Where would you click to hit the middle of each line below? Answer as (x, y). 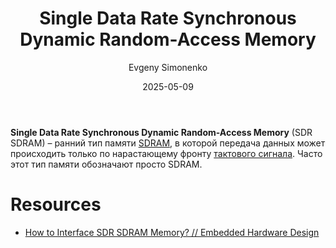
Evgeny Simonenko (168, 67)
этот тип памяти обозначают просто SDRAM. (106, 164)
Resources (56, 204)
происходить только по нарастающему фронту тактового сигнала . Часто (166, 153)
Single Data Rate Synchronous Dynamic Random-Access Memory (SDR (161, 132)
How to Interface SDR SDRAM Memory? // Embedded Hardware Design (172, 232)
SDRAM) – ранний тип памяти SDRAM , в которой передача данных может (168, 143)
